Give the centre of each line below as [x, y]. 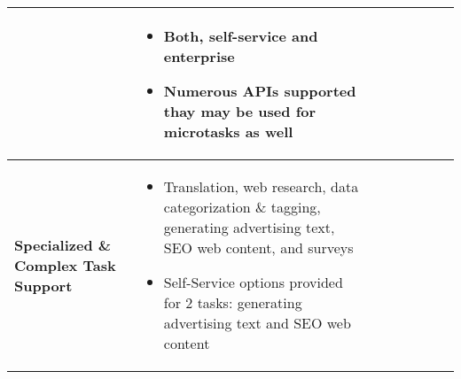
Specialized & [63, 244]
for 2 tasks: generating [233, 302]
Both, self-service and [241, 36]
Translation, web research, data [261, 186]
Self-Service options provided [253, 282]
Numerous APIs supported [260, 91]
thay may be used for [240, 111]
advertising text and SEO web [257, 323]
